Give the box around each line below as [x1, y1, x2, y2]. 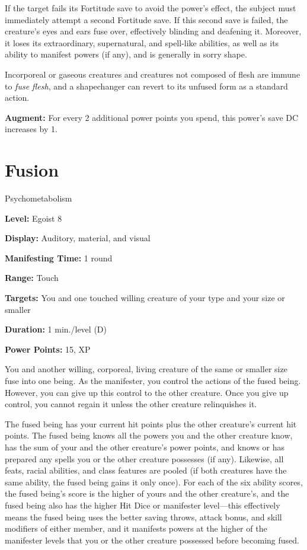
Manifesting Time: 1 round [5, 251, 113, 264]
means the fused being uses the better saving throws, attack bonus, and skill [5, 510, 282, 523]
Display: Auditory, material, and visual [5, 232, 151, 244]
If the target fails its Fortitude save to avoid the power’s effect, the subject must [5, 2, 296, 14]
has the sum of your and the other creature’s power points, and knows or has [5, 440, 285, 453]
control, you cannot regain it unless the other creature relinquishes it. [5, 398, 257, 410]
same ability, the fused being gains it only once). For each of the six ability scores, [5, 475, 303, 488]
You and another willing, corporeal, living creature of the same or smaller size [5, 363, 287, 375]
